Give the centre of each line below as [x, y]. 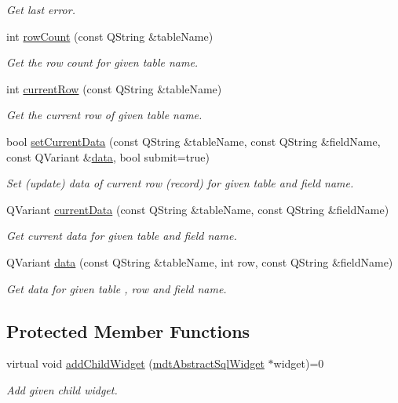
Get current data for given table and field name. [122, 236]
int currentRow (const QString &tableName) [114, 88]
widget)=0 [299, 363]
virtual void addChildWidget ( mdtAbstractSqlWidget [135, 363]
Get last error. [41, 9]
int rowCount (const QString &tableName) [110, 36]
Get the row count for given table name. [102, 62]
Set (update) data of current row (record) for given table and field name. [180, 183]
